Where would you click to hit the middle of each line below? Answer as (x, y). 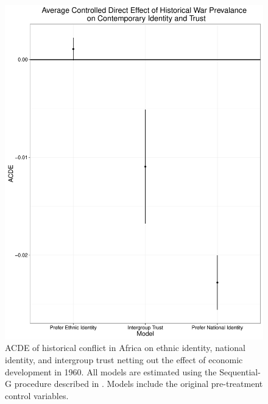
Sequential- (240, 371)
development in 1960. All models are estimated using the (111, 371)
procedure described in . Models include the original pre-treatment (139, 384)
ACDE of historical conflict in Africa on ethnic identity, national (125, 348)
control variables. (37, 395)
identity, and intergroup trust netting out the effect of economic (124, 360)
